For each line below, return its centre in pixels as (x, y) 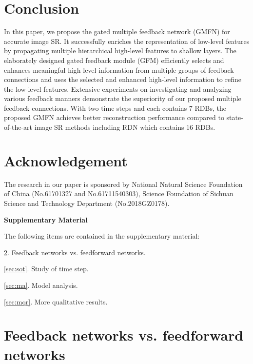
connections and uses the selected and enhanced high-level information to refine (123, 79)
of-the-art (18, 127)
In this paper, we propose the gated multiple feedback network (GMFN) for (117, 31)
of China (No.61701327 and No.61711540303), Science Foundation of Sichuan (119, 193)
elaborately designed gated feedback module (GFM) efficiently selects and (114, 60)
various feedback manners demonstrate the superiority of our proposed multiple (123, 98)
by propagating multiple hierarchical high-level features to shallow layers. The (120, 51)
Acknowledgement (66, 160)
